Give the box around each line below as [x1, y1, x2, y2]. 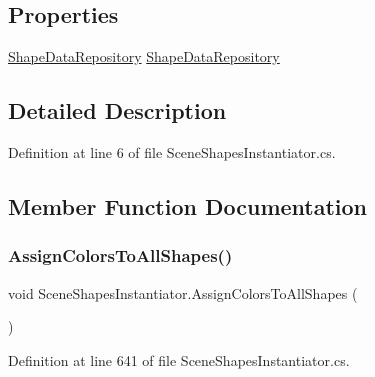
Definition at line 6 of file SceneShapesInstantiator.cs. [8, 142, 336, 162]
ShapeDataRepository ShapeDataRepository [8, 46, 280, 67]
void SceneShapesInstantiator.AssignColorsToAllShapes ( [8, 282, 358, 303]
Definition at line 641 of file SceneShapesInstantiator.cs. [8, 349, 350, 370]
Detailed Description [8, 95, 227, 126]
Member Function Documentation [8, 190, 368, 221]
